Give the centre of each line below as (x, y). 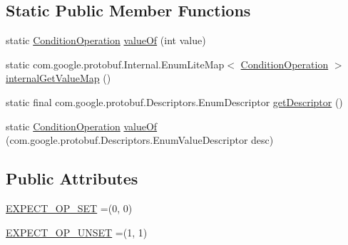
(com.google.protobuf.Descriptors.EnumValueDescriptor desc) (140, 140)
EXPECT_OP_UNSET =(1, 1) (77, 232)
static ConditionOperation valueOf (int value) (106, 40)
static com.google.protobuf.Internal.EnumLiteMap (115, 64)
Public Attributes (72, 178)
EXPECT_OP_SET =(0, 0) (69, 208)
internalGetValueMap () (58, 78)
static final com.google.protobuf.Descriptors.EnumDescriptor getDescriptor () (174, 101)
